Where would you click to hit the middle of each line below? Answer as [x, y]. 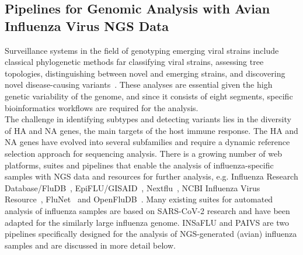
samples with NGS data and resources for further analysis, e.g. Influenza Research [151, 176]
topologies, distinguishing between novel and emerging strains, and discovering [145, 73]
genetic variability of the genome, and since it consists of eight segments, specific [149, 96]
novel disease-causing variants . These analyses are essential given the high [139, 85]
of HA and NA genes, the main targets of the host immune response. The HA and [151, 130]
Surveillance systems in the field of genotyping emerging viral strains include [142, 50]
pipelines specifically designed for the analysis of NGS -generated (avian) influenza [151, 234]
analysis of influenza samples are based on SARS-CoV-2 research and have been [147, 210]
